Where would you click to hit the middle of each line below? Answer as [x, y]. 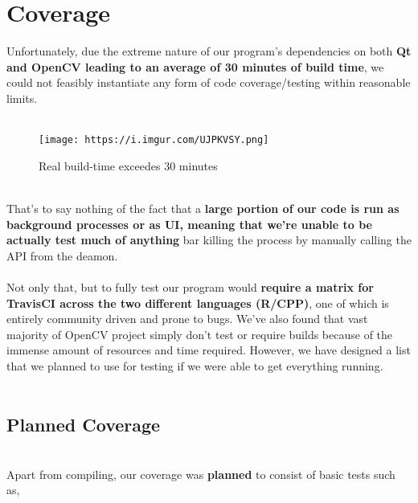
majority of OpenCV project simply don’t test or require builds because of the [200, 334]
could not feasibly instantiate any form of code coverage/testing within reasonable [209, 82]
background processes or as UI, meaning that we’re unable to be [189, 224]
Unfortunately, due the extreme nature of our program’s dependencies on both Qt [209, 51]
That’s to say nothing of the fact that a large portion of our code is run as [203, 208]
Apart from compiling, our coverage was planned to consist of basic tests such [201, 474]
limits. [22, 98]
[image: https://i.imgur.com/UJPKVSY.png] [154, 140]
